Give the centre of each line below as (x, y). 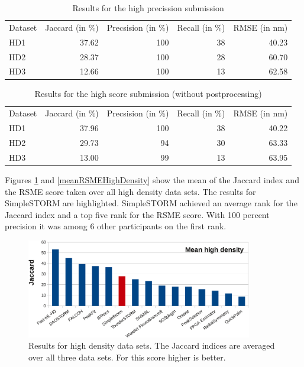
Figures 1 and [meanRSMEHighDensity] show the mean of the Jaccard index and (152, 179)
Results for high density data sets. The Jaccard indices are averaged (152, 345)
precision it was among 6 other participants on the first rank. (116, 226)
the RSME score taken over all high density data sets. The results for (130, 191)
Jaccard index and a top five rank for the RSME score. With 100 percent (137, 214)
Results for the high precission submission (148, 8)
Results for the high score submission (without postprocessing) (148, 94)
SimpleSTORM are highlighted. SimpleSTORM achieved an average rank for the (151, 203)
